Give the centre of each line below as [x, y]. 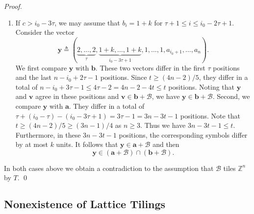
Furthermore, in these [48, 134]
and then [166, 144]
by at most [32, 144]
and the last [33, 77]
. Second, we [231, 96]
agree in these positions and [77, 96]
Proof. [13, 6]
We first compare [41, 67]
